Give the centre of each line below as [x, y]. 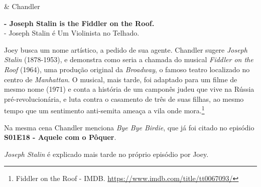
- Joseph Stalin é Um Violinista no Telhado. [72, 33]
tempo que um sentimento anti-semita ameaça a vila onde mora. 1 [104, 110]
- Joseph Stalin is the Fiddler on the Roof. [79, 23]
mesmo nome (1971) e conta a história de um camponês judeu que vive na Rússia [129, 89]
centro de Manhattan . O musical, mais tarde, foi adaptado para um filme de [121, 79]
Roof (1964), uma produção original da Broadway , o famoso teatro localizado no [127, 69]
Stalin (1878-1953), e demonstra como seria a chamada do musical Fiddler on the [129, 59]
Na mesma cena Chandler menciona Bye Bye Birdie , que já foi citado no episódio [129, 127]
